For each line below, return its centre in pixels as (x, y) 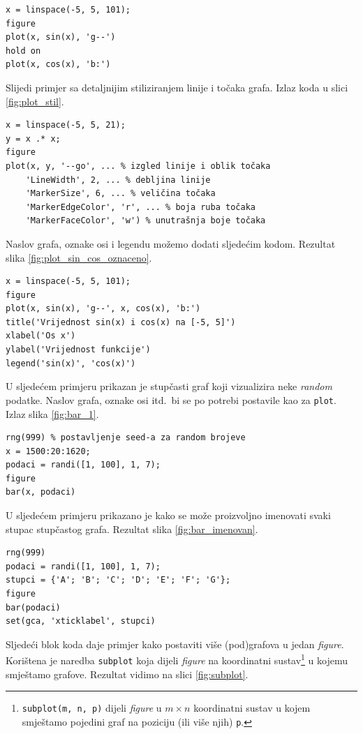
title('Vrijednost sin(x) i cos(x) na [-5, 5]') (121, 322)
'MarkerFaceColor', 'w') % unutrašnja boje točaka (146, 221)
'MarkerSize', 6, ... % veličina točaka (120, 194)
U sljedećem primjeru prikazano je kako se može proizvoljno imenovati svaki (168, 515)
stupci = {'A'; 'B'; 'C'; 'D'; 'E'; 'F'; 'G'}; (118, 580)
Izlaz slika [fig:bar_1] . (52, 413)
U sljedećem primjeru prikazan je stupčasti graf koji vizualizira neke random (169, 386)
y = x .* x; (33, 138)
